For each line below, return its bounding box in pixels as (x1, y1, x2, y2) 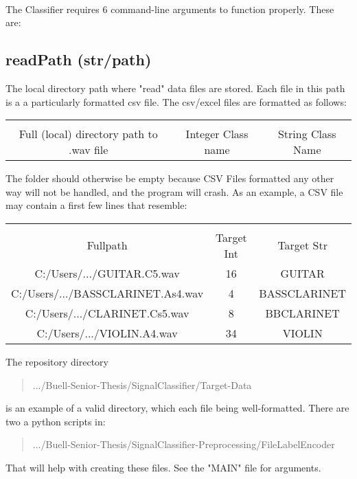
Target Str (277, 237, 327, 254)
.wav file (69, 142, 108, 158)
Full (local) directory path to (19, 126, 158, 142)
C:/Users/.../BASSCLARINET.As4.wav (11, 285, 204, 301)
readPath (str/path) (5, 49, 152, 70)
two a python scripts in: (5, 414, 106, 428)
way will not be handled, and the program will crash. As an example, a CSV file (5, 184, 343, 199)
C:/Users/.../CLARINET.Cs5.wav (25, 304, 189, 321)
